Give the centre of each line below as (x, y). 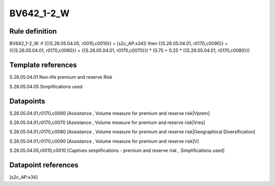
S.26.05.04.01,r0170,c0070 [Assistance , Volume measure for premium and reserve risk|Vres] (107, 122)
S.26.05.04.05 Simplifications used (46, 86)
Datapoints (27, 101)
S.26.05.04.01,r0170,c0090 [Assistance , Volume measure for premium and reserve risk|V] (104, 141)
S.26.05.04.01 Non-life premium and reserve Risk (61, 77)
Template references (43, 65)
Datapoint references (44, 165)
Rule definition (33, 31)
